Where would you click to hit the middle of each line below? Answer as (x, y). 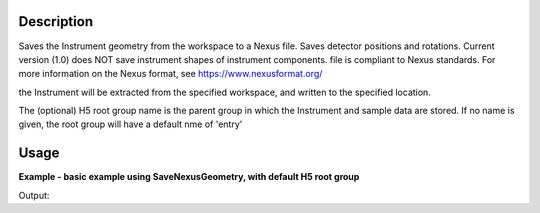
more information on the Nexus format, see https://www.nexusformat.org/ (170, 74)
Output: (34, 195)
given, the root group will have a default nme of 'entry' (130, 124)
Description (56, 21)
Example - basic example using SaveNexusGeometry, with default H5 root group (189, 177)
